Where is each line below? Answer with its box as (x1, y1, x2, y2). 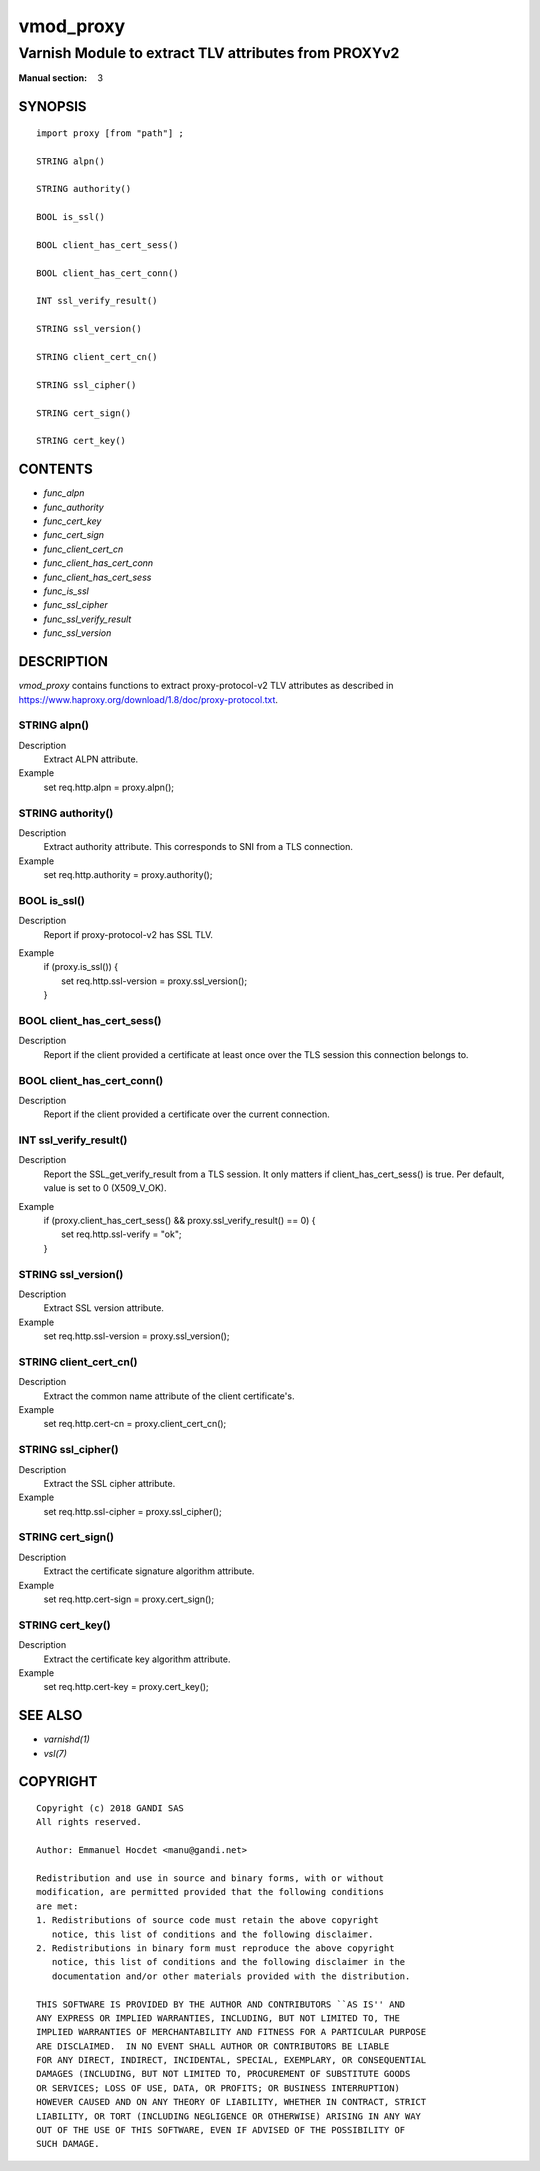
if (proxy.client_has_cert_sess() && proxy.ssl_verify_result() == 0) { (43, 1214, 316, 1226)
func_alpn (43, 487, 85, 499)
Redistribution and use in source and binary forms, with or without (36, 1872, 385, 1884)
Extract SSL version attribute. (43, 1302, 165, 1314)
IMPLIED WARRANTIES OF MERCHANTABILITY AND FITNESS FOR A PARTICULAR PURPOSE (36, 2026, 427, 2038)
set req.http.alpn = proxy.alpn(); (43, 781, 175, 793)
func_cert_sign (43, 529, 105, 541)
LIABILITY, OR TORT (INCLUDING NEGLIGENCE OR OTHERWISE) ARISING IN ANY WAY (36, 2110, 422, 2122)
